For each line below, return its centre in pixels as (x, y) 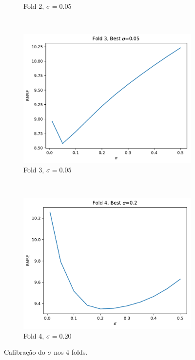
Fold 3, (34, 170)
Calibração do (25, 352)
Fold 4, (34, 335)
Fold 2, (34, 6)
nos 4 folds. (71, 352)
